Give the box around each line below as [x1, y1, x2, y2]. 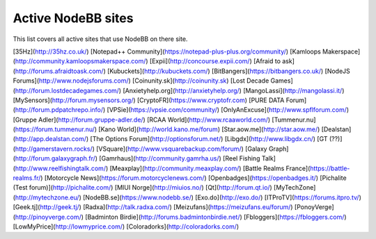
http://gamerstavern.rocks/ [15, 145, 93, 153]
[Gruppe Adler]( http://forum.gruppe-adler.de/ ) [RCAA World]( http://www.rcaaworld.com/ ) [13, 115, 271, 124]
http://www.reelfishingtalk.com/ [15, 164, 107, 172]
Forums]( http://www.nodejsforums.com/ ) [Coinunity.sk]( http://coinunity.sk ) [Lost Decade [13, 76, 269, 85]
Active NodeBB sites [13, 10, 134, 26]
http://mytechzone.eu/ [15, 193, 79, 201]
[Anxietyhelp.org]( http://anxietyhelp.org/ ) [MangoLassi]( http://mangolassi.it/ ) [123, 86, 345, 94]
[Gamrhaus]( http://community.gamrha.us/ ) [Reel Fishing [98, 154, 260, 163]
